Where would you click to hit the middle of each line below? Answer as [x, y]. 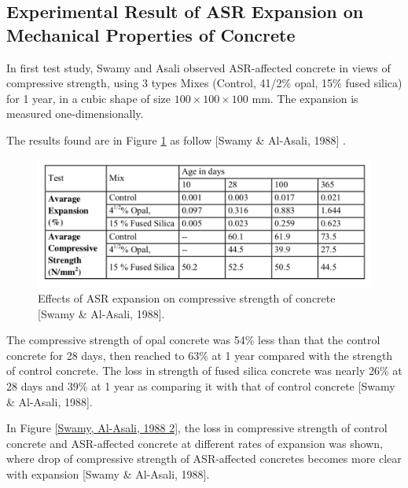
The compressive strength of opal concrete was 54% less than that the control [193, 340]
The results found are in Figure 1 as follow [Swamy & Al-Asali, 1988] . [176, 139]
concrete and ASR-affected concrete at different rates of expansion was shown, [195, 443]
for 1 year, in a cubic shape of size [89, 98]
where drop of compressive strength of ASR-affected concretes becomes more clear [204, 459]
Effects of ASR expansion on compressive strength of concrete [187, 297]
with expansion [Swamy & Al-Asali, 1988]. [108, 473]
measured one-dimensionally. [75, 114]
